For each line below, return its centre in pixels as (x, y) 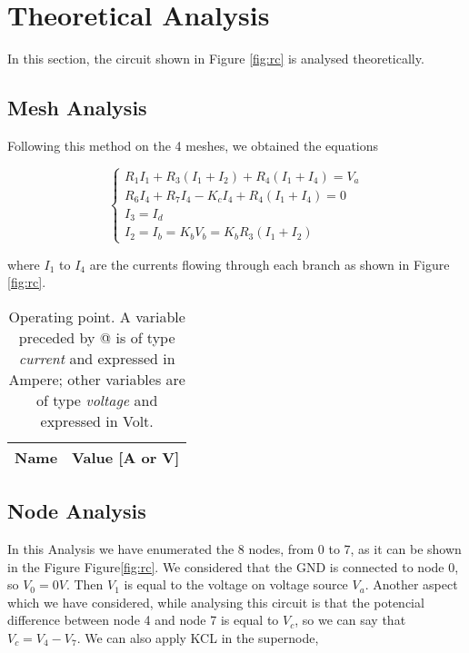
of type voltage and (97, 400)
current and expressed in (97, 358)
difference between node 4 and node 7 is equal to (143, 620)
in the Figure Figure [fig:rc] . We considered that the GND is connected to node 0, (233, 566)
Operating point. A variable (97, 316)
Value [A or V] (126, 457)
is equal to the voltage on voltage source (236, 584)
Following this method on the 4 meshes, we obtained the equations (193, 145)
